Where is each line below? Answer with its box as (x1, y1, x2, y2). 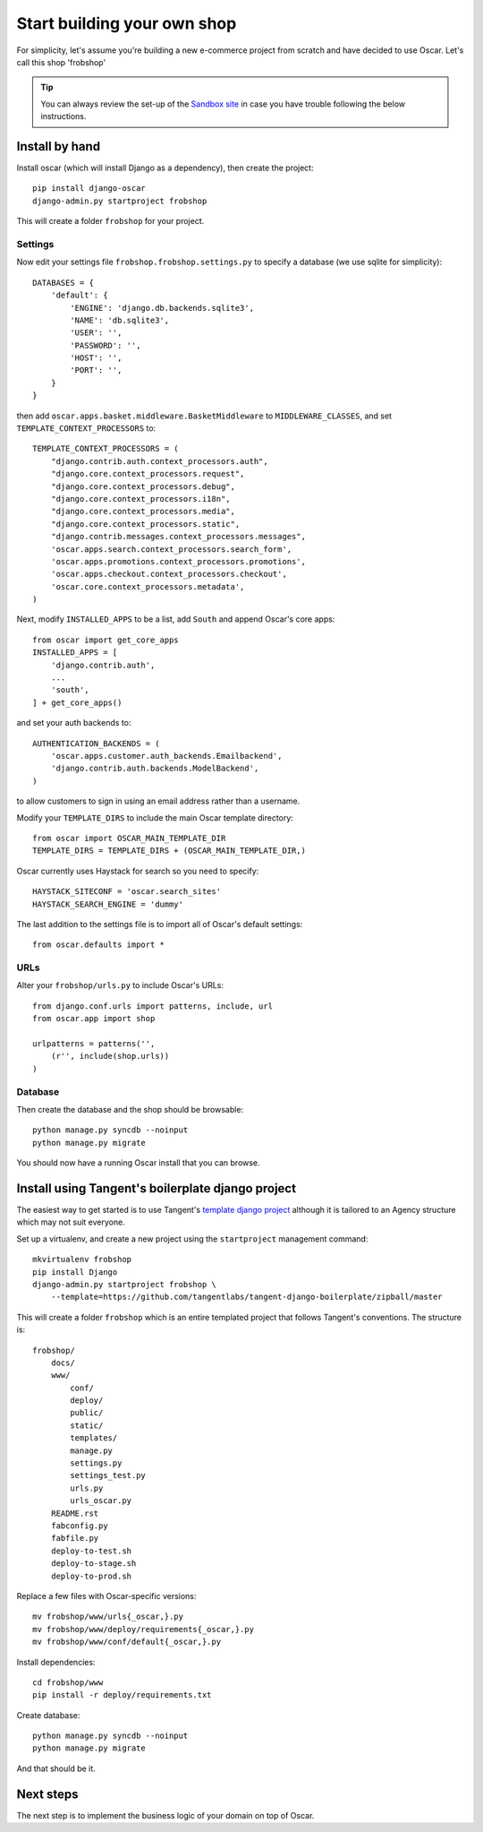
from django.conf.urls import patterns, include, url (32, 1001, 273, 1011)
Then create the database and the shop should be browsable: (16, 1104, 244, 1114)
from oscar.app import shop (32, 1013, 156, 1024)
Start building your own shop (16, 13, 237, 33)
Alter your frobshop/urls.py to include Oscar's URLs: (16, 980, 224, 991)
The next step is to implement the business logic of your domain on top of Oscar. (16, 1810, 315, 1820)
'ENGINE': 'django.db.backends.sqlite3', (70, 303, 255, 313)
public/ (70, 1407, 104, 1418)
